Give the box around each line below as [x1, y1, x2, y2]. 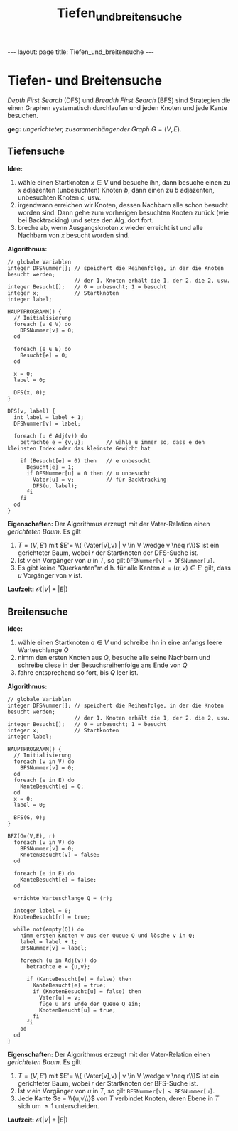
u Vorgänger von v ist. [17, 570, 83, 580]
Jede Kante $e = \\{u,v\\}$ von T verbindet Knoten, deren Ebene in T [17, 1094, 220, 1103]
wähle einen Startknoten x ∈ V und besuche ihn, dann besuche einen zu [17, 178, 231, 186]
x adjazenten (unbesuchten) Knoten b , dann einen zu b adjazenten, [17, 185, 215, 194]
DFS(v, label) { [7, 407, 55, 415]
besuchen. [7, 111, 39, 119]
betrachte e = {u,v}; [26, 963, 91, 970]
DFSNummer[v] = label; [13, 420, 81, 427]
